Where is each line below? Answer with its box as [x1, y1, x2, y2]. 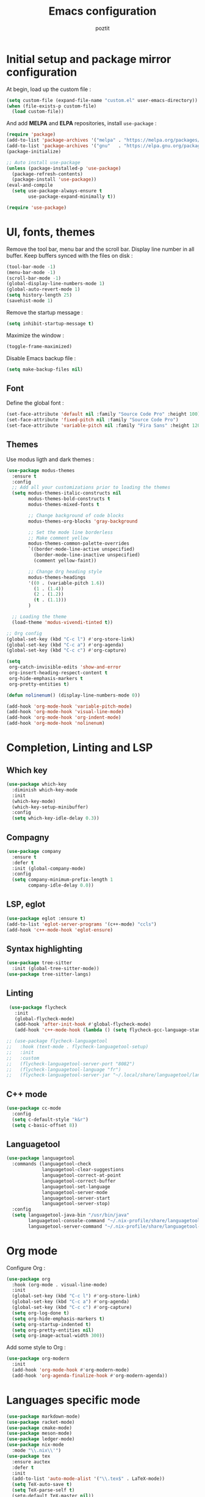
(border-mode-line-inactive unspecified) [33, 552, 140, 558]
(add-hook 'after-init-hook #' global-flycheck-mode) [14, 1021, 151, 1028]
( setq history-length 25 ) [6, 292, 72, 299]
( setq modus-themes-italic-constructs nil [12, 490, 121, 496]
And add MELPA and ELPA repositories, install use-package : [6, 120, 157, 127]
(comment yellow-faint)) [33, 557, 97, 564]
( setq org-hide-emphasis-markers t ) [12, 1316, 105, 1322]
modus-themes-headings [28, 574, 86, 581]
